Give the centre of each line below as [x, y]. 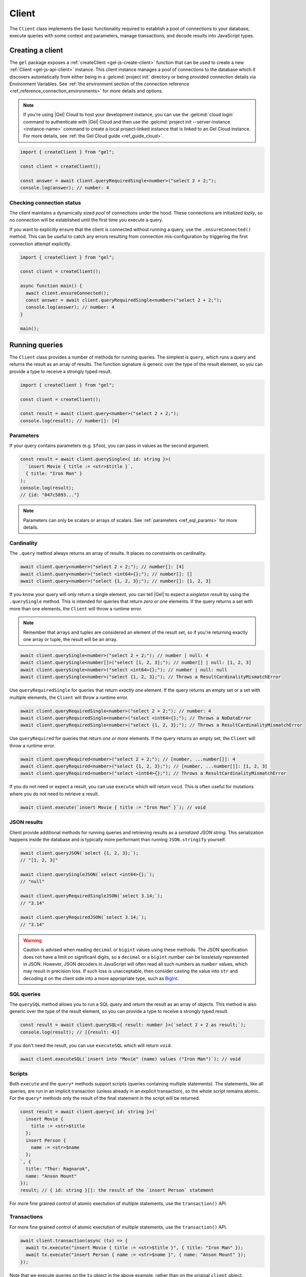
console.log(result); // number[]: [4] [70, 421]
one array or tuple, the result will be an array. [70, 639]
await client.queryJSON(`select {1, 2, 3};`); [79, 853]
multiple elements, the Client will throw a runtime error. [69, 697]
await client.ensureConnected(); [67, 293]
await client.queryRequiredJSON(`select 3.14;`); [83, 917]
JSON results [26, 822]
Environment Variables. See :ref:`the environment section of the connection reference [99, 84]
